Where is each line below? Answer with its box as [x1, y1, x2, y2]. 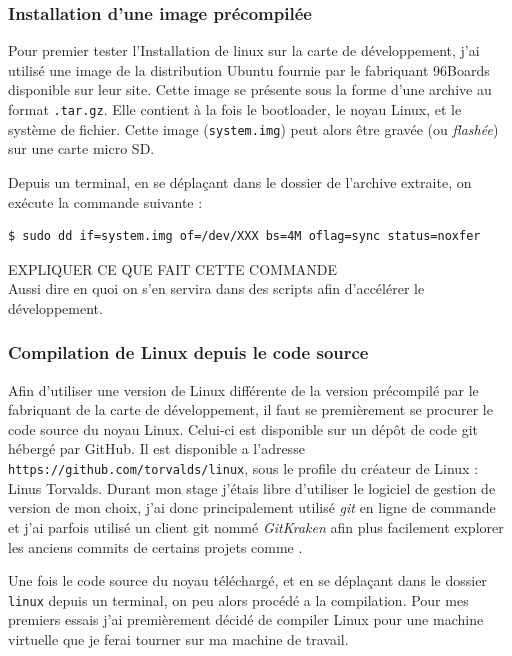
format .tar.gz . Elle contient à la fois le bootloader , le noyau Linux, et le [8, 99, 462, 119]
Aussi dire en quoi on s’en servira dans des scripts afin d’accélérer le [8, 278, 425, 299]
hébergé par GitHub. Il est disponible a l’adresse [8, 438, 305, 459]
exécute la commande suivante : [8, 191, 203, 212]
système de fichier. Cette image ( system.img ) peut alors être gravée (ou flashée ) [8, 118, 499, 139]
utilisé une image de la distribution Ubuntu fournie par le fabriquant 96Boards [8, 59, 490, 80]
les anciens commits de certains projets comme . [8, 536, 303, 557]
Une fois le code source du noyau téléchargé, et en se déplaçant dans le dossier [8, 570, 487, 591]
